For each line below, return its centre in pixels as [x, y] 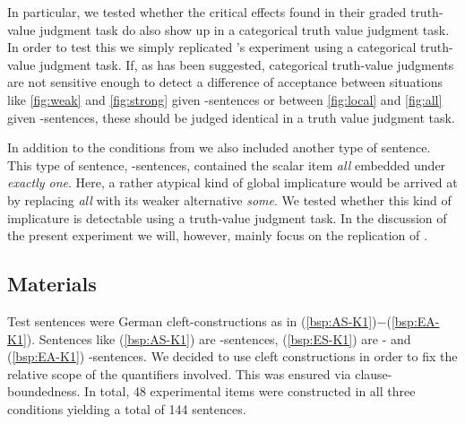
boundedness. [44, 391]
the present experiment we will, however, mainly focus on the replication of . [217, 235]
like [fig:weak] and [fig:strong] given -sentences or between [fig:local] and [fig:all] [225, 99]
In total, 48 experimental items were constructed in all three [250, 391]
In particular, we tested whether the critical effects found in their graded [207, 12]
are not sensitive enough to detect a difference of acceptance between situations [225, 82]
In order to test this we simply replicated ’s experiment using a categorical [212, 47]
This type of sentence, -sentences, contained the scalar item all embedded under [227, 164]
